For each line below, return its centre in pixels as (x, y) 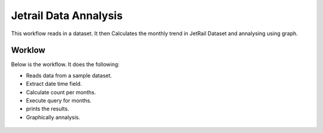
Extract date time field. (54, 84)
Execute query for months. (59, 101)
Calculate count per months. (61, 92)
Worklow (28, 50)
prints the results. (48, 109)
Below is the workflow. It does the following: (65, 64)
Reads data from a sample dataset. (69, 75)
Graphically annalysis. (53, 117)
